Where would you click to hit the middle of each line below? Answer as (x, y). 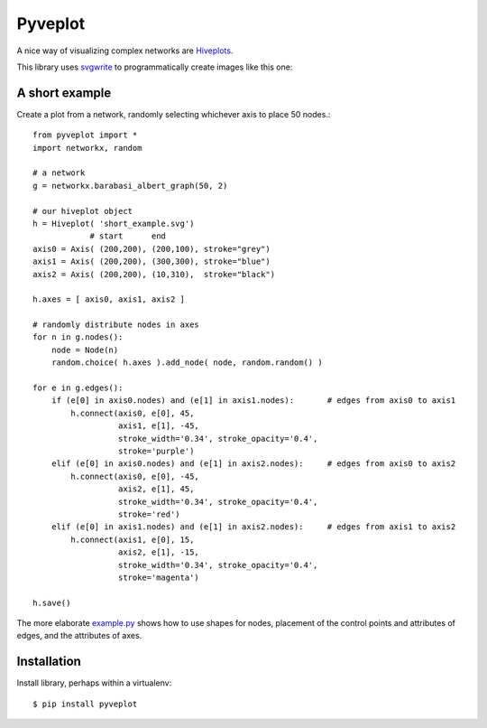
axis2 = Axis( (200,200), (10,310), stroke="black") (154, 274)
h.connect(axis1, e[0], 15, (133, 539)
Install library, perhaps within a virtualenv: (94, 683)
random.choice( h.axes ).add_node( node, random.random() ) (187, 363)
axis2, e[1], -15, (159, 552)
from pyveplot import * (85, 135)
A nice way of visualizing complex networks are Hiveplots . (125, 51)
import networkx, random (87, 148)
